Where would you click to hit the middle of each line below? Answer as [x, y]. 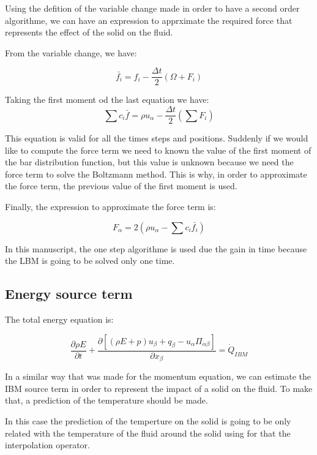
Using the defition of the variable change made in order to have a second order [152, 8]
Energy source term [69, 294]
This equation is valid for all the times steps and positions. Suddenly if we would [157, 138]
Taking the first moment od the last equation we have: [107, 100]
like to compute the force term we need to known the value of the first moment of [158, 150]
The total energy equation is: [59, 319]
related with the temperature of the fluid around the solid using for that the [148, 433]
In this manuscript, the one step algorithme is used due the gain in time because [156, 248]
